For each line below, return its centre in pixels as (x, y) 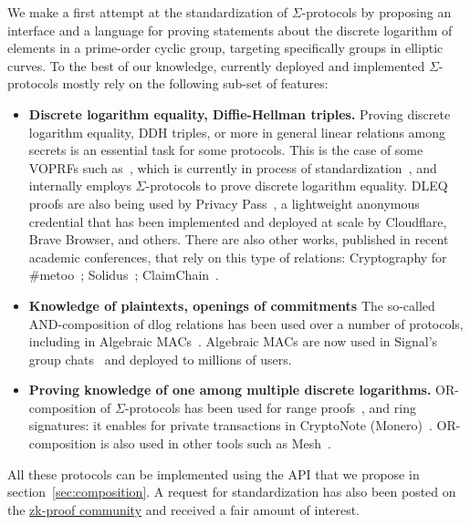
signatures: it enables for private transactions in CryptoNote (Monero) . (230, 425)
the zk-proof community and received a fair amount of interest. (184, 509)
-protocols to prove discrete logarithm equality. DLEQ (297, 185)
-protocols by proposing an (376, 12)
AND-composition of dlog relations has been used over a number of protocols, (246, 323)
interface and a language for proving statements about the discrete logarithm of (230, 30)
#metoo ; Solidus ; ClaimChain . (124, 275)
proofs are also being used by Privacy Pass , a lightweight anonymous (224, 203)
